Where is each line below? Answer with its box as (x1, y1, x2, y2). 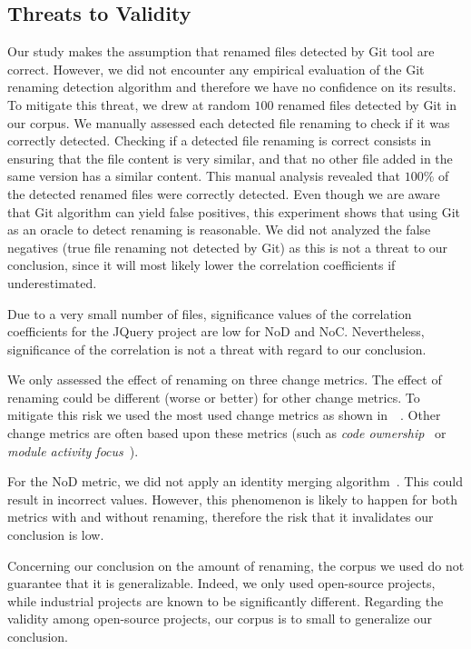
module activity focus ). (7, 441, 139, 460)
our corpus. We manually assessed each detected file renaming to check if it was (7, 113, 450, 132)
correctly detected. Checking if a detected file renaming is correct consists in (7, 131, 432, 150)
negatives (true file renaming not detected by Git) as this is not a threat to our (7, 237, 448, 256)
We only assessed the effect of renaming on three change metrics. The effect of (7, 370, 442, 389)
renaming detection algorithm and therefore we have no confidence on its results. (7, 77, 456, 96)
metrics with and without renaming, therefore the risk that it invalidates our (7, 507, 434, 526)
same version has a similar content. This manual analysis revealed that (7, 166, 401, 185)
